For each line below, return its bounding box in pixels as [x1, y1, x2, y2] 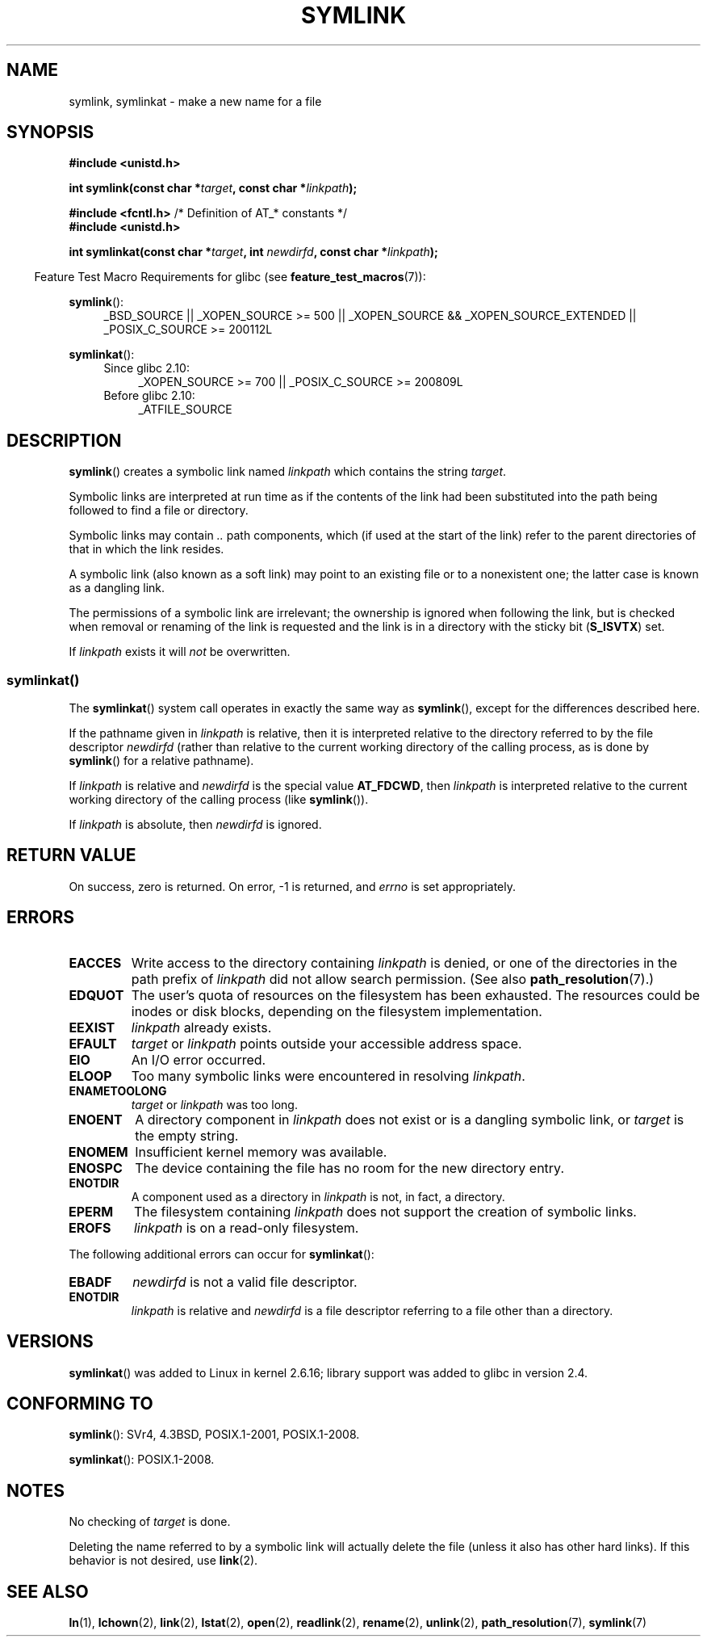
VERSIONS [6, 1331, 94, 1352]
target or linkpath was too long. [131, 1097, 298, 1111]
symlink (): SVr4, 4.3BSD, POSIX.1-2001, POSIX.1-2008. [69, 1427, 360, 1442]
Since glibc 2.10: [103, 361, 190, 376]
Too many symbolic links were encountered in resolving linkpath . [131, 1067, 525, 1084]
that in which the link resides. [69, 542, 224, 557]
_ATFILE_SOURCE [138, 402, 232, 417]
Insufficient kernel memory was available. [135, 1143, 387, 1160]
